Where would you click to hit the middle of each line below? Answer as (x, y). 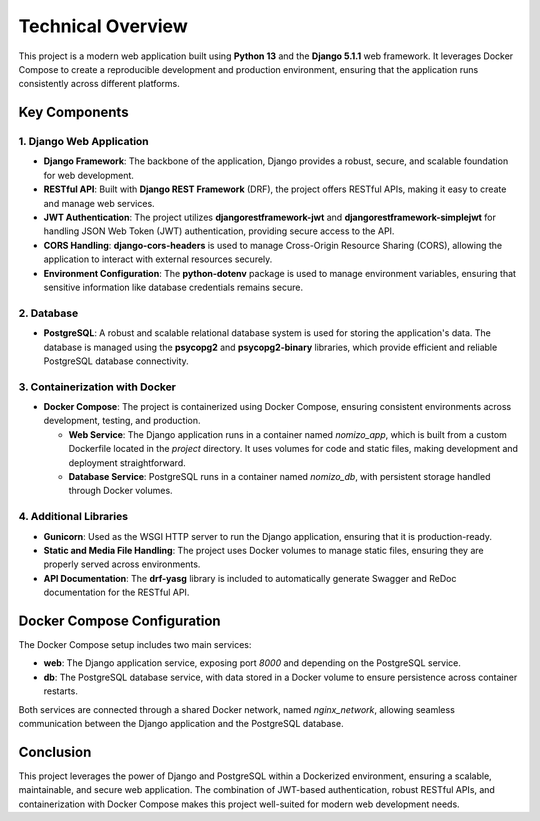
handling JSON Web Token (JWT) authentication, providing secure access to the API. (219, 231)
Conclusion (55, 751)
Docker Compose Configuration (119, 620)
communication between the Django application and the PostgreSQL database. (181, 723)
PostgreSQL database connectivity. (116, 361)
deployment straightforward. (127, 462)
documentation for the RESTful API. (116, 592)
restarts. (61, 691)
